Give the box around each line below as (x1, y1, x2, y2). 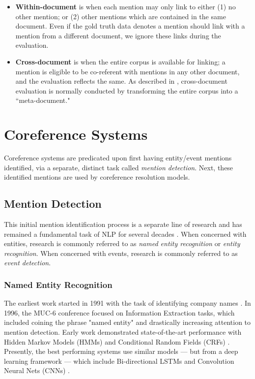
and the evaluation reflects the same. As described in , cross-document (15, 76, 227, 86)
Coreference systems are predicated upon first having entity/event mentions (4, 153, 232, 163)
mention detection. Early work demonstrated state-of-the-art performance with (4, 327, 242, 337)
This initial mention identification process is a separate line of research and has (4, 219, 242, 229)
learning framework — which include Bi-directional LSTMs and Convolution (4, 355, 234, 366)
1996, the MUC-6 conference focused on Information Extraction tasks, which (4, 307, 235, 317)
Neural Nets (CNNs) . (4, 365, 70, 376)
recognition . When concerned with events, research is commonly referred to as (4, 248, 238, 258)
